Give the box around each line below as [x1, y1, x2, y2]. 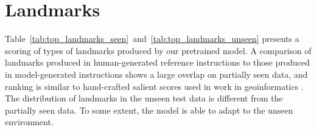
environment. [5, 115, 54, 128]
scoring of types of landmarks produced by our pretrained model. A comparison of [5, 44, 312, 56]
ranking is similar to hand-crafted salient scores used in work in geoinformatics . [5, 80, 304, 92]
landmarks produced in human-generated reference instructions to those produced [5, 56, 310, 69]
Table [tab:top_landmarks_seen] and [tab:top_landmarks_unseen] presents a [5, 32, 299, 45]
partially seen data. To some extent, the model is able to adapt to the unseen [5, 103, 293, 116]
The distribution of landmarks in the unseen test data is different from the [5, 92, 283, 104]
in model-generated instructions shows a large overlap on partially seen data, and [5, 67, 308, 80]
